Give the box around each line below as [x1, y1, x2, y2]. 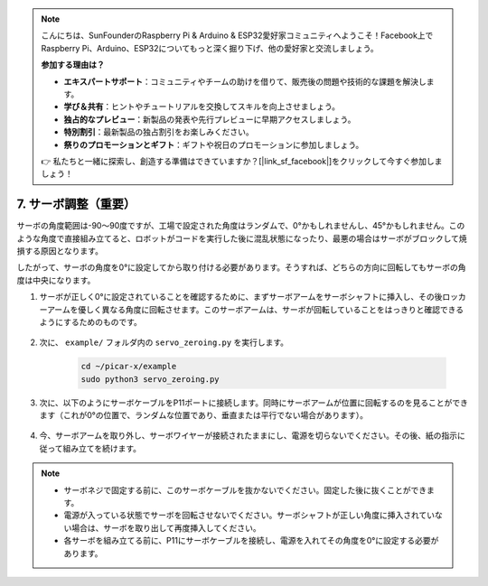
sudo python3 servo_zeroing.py [80, 374, 221, 384]
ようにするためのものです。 [39, 316, 142, 327]
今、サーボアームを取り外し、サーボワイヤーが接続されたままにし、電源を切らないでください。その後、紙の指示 [39, 430, 458, 442]
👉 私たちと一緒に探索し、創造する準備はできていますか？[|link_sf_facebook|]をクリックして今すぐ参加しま [41, 155, 443, 166]
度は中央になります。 [16, 274, 96, 285]
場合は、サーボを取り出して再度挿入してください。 [70, 522, 261, 533]
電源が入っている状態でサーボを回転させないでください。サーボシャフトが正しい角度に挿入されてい [63, 510, 436, 521]
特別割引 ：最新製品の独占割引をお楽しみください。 [63, 126, 254, 137]
